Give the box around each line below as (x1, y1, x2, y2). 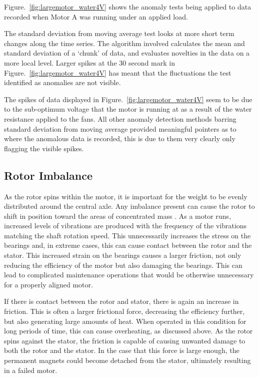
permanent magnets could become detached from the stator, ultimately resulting (4, 355, 251, 365)
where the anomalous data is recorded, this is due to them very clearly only (4, 133, 235, 144)
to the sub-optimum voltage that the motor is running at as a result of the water (4, 104, 252, 114)
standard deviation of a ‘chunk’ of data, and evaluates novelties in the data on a (4, 48, 250, 58)
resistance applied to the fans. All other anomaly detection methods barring (4, 113, 236, 124)
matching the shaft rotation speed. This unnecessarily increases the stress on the (4, 230, 251, 240)
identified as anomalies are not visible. (4, 77, 121, 88)
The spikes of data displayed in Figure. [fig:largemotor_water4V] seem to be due (4, 94, 252, 104)
